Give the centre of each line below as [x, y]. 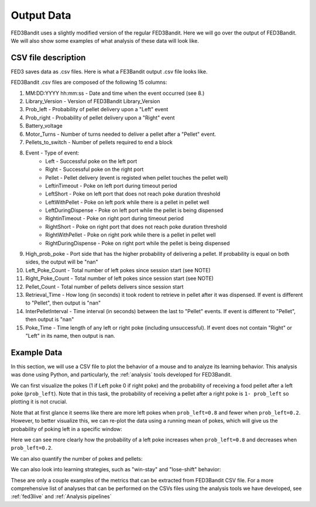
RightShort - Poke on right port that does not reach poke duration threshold [136, 227]
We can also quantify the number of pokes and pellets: [77, 458]
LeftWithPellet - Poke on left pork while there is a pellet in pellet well [127, 202]
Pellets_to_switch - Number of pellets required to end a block [99, 142]
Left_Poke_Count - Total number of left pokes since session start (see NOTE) [118, 270]
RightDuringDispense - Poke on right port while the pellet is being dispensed [138, 243]
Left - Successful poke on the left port [91, 161]
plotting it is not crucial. [39, 402]
